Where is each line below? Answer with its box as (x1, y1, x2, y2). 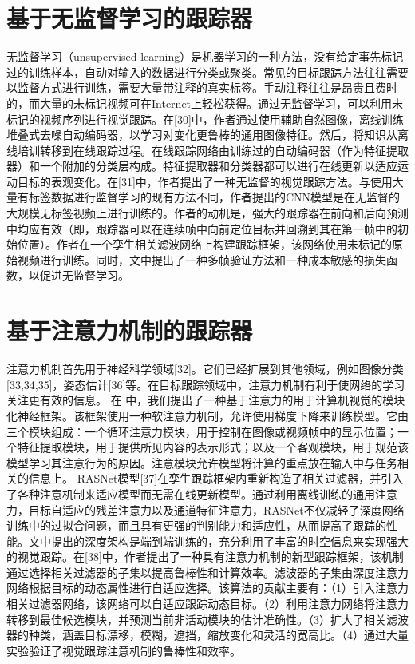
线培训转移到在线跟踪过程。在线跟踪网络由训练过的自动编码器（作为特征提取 (6, 141, 409, 158)
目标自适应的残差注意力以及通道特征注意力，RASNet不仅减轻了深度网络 (28, 501, 405, 518)
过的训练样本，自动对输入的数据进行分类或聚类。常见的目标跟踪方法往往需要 (6, 63, 409, 80)
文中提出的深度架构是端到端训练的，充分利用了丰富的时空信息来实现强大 (28, 532, 409, 549)
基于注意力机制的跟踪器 (6, 314, 253, 347)
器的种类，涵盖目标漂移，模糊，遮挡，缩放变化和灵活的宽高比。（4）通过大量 (6, 626, 409, 643)
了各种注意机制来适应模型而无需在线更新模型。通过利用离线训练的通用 (6, 485, 375, 502)
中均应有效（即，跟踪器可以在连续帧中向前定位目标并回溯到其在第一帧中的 (6, 220, 397, 237)
